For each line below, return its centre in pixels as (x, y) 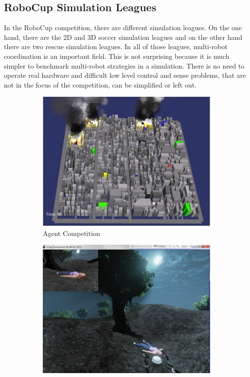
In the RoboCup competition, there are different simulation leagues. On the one (123, 27)
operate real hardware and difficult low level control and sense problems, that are (125, 75)
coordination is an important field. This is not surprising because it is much (117, 56)
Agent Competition (71, 233)
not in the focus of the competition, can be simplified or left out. (100, 84)
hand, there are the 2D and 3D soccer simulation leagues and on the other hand (123, 37)
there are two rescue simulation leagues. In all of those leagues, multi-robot (116, 46)
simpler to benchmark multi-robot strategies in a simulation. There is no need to (124, 65)
